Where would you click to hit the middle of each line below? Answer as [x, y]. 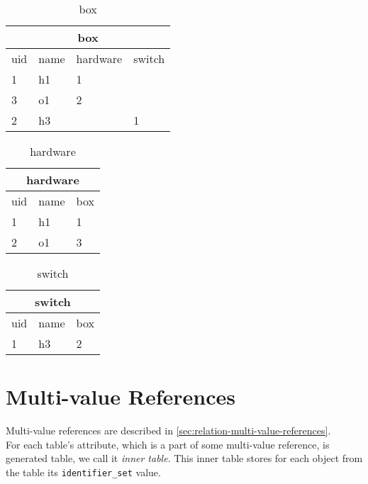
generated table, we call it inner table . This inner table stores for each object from [184, 458]
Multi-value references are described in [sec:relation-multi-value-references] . [168, 430]
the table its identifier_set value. [83, 472]
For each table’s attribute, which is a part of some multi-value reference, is [168, 444]
